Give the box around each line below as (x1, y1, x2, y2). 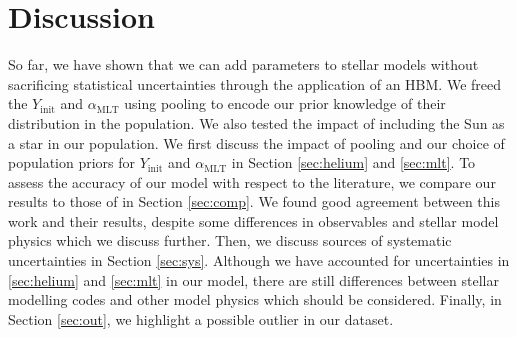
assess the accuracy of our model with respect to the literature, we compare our (8, 171, 496, 192)
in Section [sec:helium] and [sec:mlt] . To (231, 152, 476, 173)
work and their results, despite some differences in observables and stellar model (8, 210, 499, 231)
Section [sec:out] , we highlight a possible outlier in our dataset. (8, 308, 394, 329)
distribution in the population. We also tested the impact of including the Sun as (8, 112, 505, 133)
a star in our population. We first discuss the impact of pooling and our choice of (8, 132, 505, 153)
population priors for (8, 152, 136, 173)
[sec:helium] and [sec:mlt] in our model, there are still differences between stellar (8, 269, 499, 290)
